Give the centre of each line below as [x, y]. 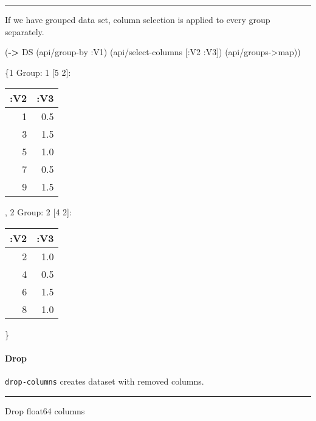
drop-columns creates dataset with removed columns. [105, 381]
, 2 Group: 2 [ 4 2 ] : [38, 212]
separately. [25, 31]
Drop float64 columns [45, 411]
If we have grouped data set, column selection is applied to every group [138, 19]
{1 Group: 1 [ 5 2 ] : [38, 72]
